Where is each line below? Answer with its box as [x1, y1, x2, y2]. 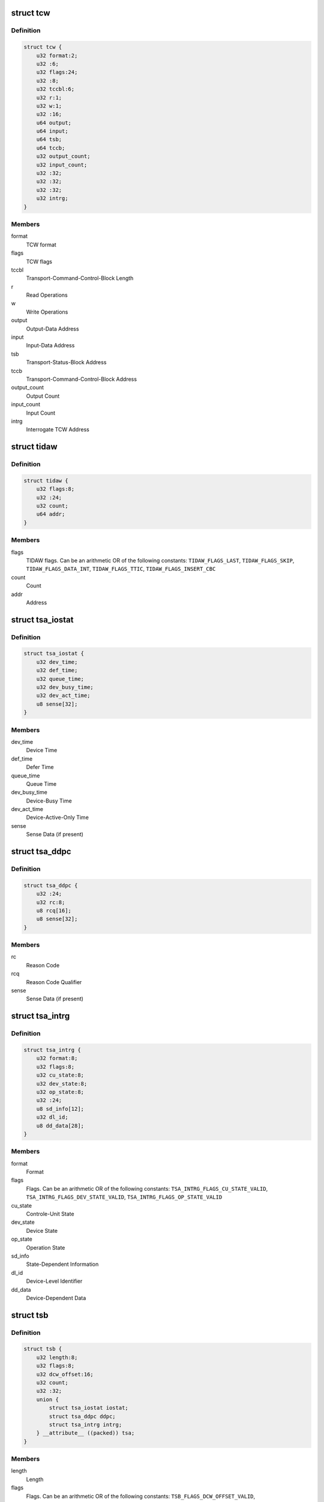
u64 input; [36, 128, 68, 135]
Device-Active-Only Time [26, 814, 89, 821]
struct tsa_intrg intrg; [49, 1421, 122, 1428]
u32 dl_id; [36, 1114, 68, 1120]
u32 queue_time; [36, 675, 84, 682]
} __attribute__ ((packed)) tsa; [36, 1430, 135, 1437]
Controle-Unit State [26, 1210, 74, 1217]
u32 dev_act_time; [36, 692, 91, 699]
